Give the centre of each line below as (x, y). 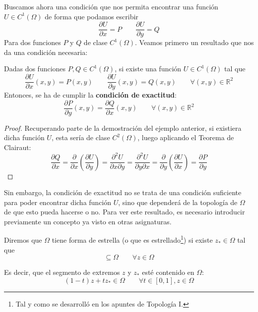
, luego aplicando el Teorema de (186, 137)
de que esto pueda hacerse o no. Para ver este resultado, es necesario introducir (125, 212)
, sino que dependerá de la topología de (178, 202)
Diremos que (23, 240)
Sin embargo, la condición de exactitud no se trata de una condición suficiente (123, 192)
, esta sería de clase (81, 137)
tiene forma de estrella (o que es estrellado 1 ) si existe (132, 239)
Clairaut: (18, 147)
